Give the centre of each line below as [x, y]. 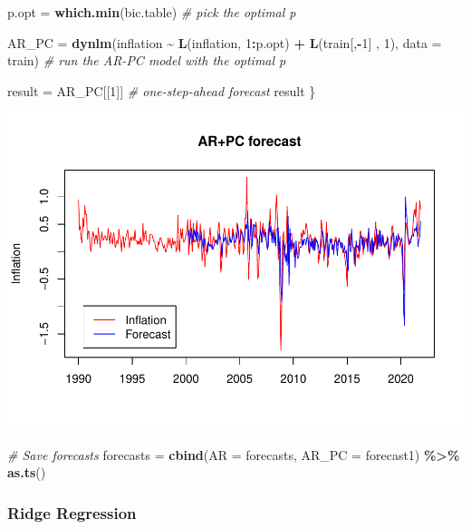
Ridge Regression [72, 513]
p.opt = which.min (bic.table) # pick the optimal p [152, 12]
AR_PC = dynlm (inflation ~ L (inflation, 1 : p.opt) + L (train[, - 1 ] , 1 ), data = [225, 42]
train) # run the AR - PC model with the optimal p [147, 60]
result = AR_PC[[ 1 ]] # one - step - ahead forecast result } [162, 90]
